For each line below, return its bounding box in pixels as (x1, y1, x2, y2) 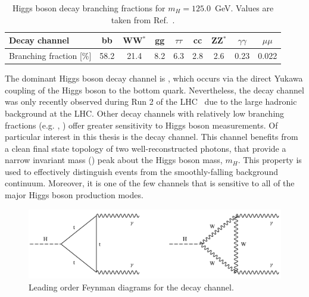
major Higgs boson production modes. (5, 189, 143, 201)
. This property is (238, 154, 302, 166)
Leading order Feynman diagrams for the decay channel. (29, 280, 234, 293)
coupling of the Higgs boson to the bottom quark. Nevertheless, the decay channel (5, 83, 304, 96)
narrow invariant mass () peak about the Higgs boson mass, (5, 154, 223, 166)
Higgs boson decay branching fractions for (12, 2, 166, 14)
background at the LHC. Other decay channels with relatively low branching (5, 107, 285, 119)
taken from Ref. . (111, 13, 175, 26)
